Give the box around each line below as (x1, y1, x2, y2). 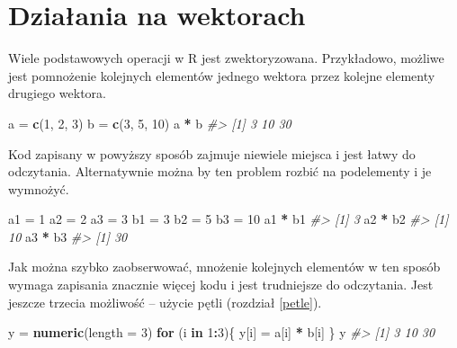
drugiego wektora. (8, 84, 106, 103)
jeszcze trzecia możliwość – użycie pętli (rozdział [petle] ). (8, 292, 322, 311)
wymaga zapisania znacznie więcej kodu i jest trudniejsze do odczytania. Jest (8, 275, 434, 294)
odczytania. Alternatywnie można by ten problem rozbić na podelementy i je (8, 162, 432, 181)
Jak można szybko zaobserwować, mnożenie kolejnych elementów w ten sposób (8, 257, 441, 276)
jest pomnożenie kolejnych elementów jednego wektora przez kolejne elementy (8, 66, 435, 85)
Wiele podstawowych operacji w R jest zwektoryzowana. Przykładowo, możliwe (8, 49, 444, 67)
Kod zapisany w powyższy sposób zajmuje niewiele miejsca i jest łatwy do (8, 144, 416, 163)
